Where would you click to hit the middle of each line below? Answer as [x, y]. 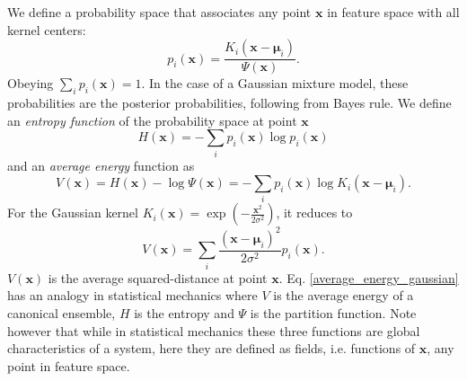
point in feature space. [69, 365]
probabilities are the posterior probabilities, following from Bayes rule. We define [229, 103]
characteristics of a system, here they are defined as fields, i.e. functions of [211, 348]
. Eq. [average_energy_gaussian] [369, 277]
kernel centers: [47, 29]
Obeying [31, 83]
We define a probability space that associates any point [159, 12]
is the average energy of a [344, 295]
